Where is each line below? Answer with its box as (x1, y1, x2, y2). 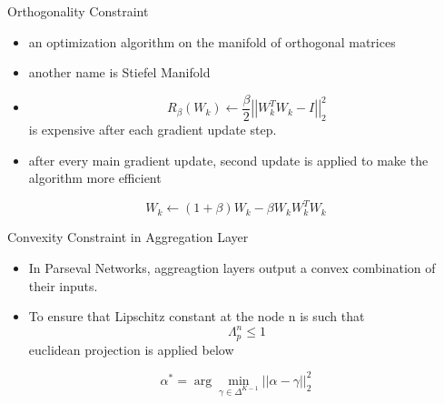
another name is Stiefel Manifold (28, 63, 211, 82)
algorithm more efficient (28, 168, 162, 187)
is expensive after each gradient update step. (28, 120, 277, 139)
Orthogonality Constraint (7, 2, 149, 20)
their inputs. (28, 276, 98, 295)
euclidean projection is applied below (28, 339, 234, 359)
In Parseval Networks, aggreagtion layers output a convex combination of (28, 258, 436, 277)
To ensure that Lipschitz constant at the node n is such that (28, 307, 365, 326)
